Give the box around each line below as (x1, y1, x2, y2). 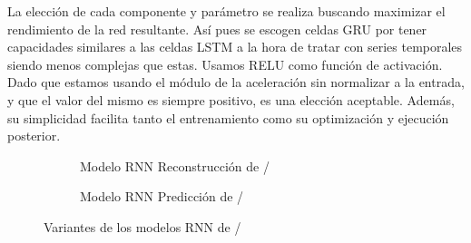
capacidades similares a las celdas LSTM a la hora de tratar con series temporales (7, 37, 463, 56)
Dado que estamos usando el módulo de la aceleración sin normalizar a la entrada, (7, 73, 465, 92)
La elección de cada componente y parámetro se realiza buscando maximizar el (7, 2, 446, 20)
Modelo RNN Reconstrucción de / (80, 156, 270, 175)
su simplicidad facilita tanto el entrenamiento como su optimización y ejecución (7, 108, 449, 127)
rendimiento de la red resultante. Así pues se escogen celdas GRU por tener (7, 19, 427, 38)
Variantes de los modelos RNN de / (44, 217, 241, 236)
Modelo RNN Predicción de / (80, 187, 244, 206)
